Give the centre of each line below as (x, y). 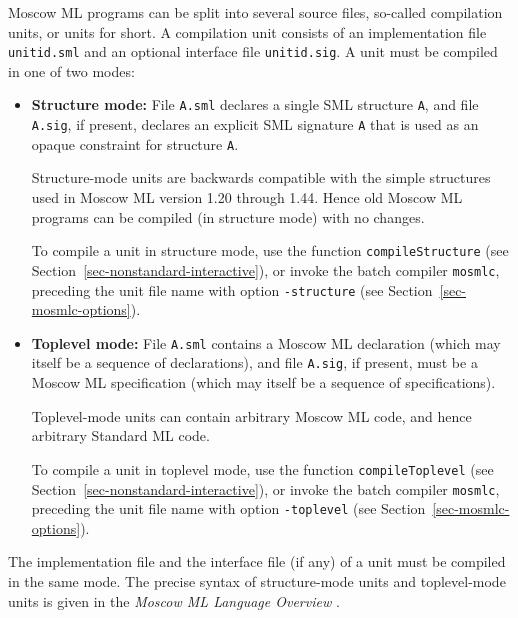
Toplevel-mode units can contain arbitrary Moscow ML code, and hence (251, 415)
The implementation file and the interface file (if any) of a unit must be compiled (257, 561)
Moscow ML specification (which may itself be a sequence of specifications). (263, 382)
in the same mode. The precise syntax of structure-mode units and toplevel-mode (257, 581)
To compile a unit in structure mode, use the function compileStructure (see (270, 250)
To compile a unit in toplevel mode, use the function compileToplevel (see (262, 468)
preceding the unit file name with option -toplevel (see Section (228, 508)
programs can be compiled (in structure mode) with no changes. (228, 216)
